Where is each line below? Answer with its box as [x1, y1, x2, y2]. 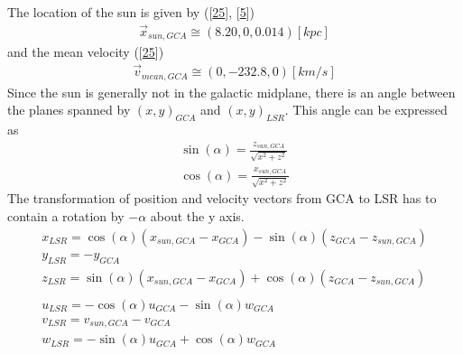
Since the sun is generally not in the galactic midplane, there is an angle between [7, 82, 456, 101]
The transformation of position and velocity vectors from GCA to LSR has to [7, 189, 437, 208]
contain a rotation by [7, 207, 125, 226]
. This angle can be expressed [284, 100, 448, 119]
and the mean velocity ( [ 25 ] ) [7, 42, 164, 61]
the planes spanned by [7, 100, 131, 119]
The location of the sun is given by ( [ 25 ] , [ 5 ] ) [7, 3, 255, 21]
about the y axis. [150, 207, 245, 226]
